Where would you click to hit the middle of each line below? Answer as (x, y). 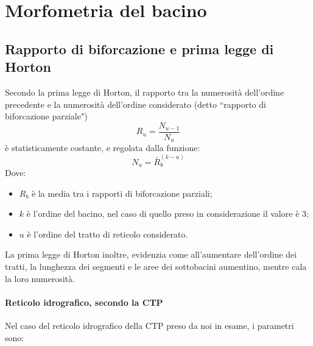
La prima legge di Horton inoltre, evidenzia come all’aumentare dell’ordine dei (151, 254)
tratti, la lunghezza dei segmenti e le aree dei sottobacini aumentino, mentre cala (156, 266)
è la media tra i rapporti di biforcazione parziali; (122, 193)
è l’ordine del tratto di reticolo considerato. (107, 234)
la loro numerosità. (40, 278)
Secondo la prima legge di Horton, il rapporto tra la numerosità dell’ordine (145, 92)
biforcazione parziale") (46, 116)
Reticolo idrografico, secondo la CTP (84, 302)
